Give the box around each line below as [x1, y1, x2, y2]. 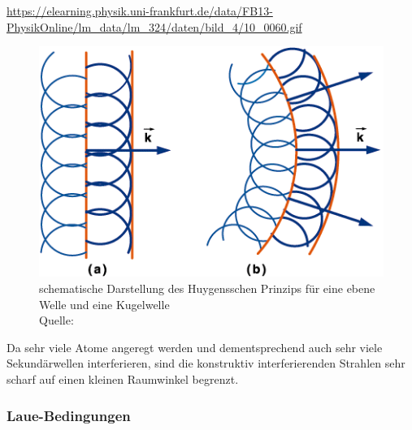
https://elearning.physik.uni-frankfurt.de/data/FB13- [7, 2, 273, 19]
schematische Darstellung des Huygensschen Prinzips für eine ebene [39, 280, 375, 297]
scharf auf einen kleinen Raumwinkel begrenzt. [7, 371, 239, 388]
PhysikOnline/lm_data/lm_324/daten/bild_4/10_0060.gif [7, 18, 302, 35]
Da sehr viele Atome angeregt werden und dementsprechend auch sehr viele [7, 338, 383, 355]
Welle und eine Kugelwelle [39, 295, 170, 312]
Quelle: [39, 312, 74, 329]
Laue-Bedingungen [7, 405, 131, 425]
